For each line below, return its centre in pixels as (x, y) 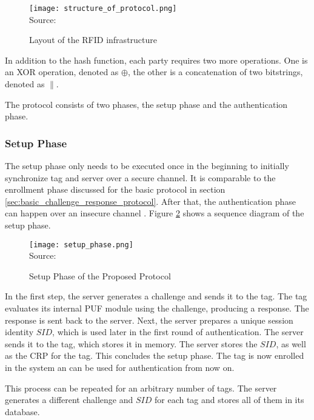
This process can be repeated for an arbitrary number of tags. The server (141, 388)
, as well (291, 343)
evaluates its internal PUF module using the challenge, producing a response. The (157, 308)
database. (22, 411)
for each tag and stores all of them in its (229, 400)
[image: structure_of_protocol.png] (103, 8)
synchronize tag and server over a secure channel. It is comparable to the (140, 177)
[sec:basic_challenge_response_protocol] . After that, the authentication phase (151, 201)
